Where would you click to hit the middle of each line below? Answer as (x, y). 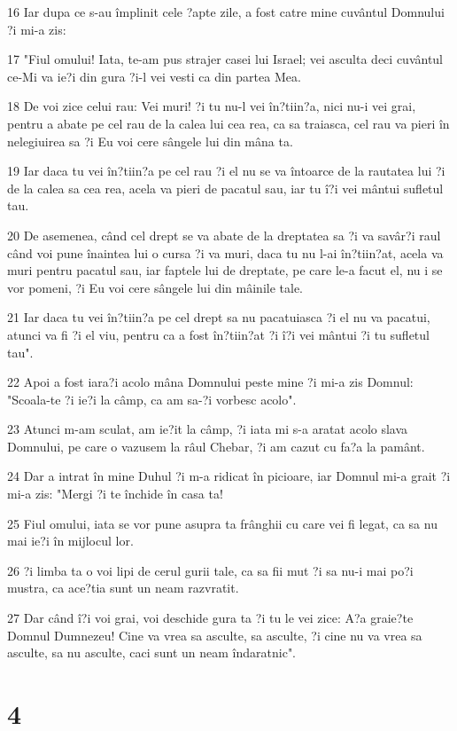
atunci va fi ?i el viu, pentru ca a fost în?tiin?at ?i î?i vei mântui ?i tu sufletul (218, 334)
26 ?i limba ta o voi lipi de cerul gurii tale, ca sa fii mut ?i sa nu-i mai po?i (210, 570)
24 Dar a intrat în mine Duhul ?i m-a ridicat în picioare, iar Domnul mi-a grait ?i (229, 476)
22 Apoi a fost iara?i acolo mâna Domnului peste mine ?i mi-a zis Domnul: (210, 382)
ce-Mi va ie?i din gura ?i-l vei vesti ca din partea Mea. (154, 76)
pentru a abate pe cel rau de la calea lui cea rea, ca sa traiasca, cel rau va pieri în (228, 123)
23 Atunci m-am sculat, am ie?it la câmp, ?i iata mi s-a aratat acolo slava (208, 429)
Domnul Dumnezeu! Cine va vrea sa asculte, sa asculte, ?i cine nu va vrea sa (215, 635)
